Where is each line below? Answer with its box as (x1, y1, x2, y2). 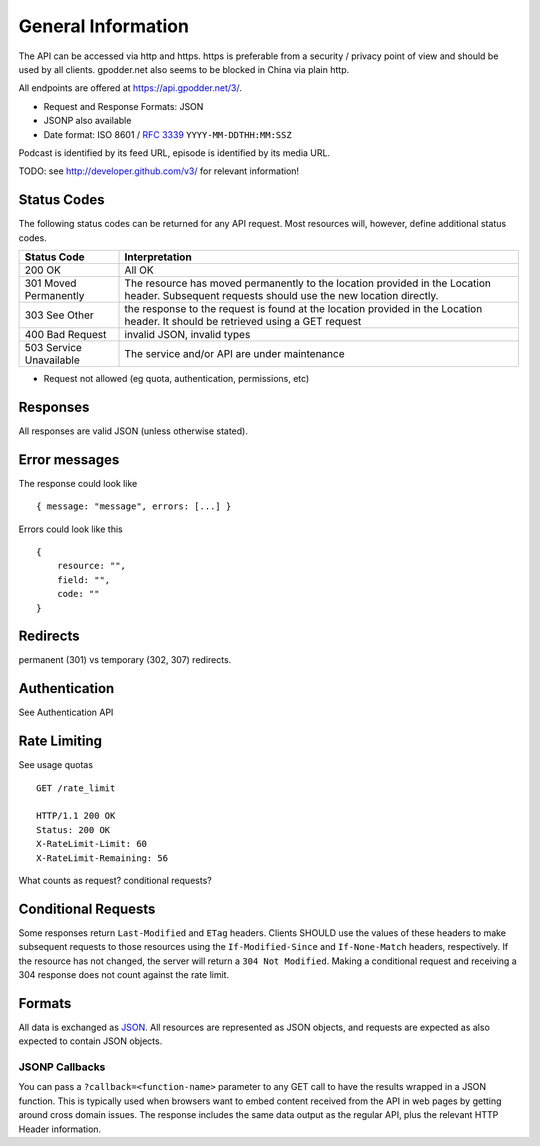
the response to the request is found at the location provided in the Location (124, 301, 483, 315)
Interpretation (124, 250, 192, 264)
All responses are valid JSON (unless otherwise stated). (18, 425, 249, 437)
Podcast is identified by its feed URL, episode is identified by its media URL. (18, 146, 330, 159)
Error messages (18, 451, 120, 468)
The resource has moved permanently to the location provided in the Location (124, 276, 492, 290)
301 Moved (24, 276, 77, 290)
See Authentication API (18, 706, 114, 719)
